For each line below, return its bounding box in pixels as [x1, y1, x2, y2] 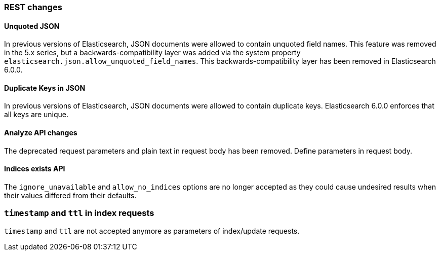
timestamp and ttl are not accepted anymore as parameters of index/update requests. [4, 226, 300, 235]
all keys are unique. [4, 110, 69, 119]
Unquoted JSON [4, 21, 60, 30]
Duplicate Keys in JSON [4, 83, 86, 92]
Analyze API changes [4, 128, 77, 137]
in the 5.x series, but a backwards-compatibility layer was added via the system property [4, 48, 301, 57]
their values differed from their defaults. [4, 191, 137, 200]
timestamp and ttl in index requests [4, 208, 154, 218]
